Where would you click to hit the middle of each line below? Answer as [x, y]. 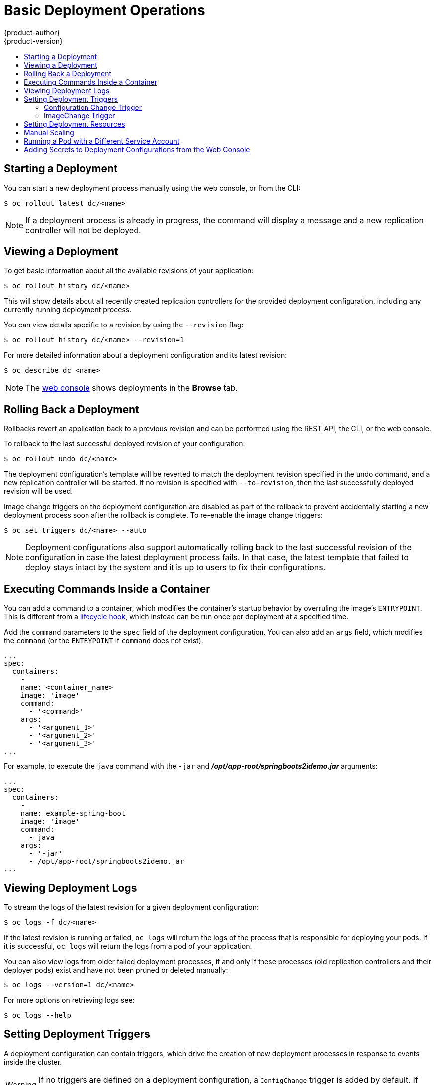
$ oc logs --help [38, 1015]
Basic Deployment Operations [105, 10]
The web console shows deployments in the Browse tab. [132, 388]
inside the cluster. [33, 1062]
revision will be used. [39, 491]
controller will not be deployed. [83, 230]
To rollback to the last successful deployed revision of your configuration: [125, 444]
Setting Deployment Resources [75, 124]
